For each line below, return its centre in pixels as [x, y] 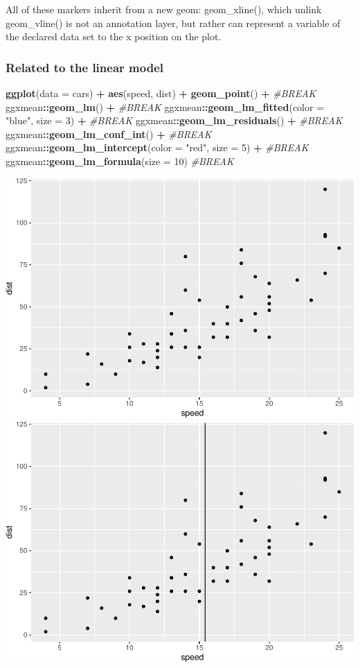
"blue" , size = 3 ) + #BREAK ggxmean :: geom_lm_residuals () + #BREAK [174, 120]
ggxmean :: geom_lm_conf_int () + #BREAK [109, 134]
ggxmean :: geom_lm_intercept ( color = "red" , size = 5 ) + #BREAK [157, 147]
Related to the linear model [84, 67]
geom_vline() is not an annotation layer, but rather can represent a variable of [173, 23]
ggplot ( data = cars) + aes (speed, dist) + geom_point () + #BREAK [161, 93]
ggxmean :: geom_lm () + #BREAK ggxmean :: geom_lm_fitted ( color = [165, 106]
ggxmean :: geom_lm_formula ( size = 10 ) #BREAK [120, 161]
